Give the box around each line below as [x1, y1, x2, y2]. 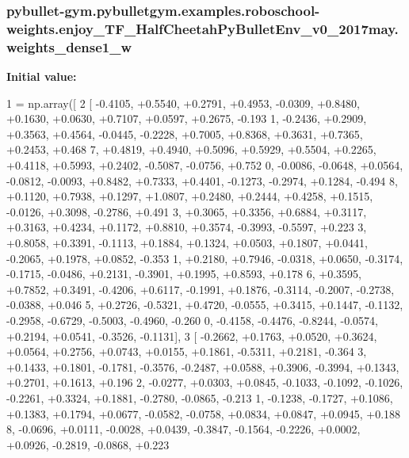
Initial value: [6, 68, 77, 85]
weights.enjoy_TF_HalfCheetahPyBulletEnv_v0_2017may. [6, 18, 399, 38]
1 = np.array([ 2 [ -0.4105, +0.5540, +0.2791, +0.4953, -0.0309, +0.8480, [6, 94, 360, 111]
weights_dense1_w [6, 36, 132, 56]
